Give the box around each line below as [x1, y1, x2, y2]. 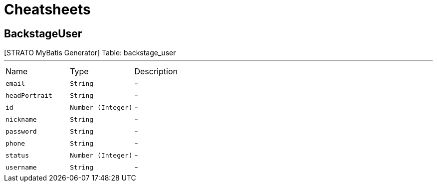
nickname [5, 115, 37, 123]
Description [134, 66, 178, 77]
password [5, 127, 37, 135]
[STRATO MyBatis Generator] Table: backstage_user [4, 48, 176, 57]
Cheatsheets [4, 1, 91, 18]
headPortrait [5, 91, 52, 99]
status [5, 151, 29, 159]
